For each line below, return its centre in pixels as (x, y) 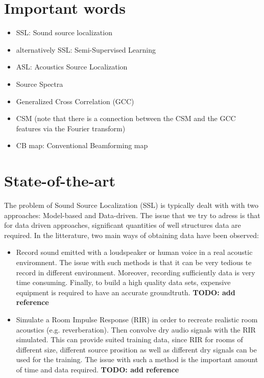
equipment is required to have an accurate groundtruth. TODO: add (126, 292)
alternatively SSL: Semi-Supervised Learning (86, 49)
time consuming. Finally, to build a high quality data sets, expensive (123, 282)
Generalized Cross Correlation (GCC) (75, 101)
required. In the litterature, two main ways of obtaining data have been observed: (131, 235)
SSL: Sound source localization (64, 32)
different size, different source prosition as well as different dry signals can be (136, 349)
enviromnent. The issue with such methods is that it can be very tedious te (134, 262)
